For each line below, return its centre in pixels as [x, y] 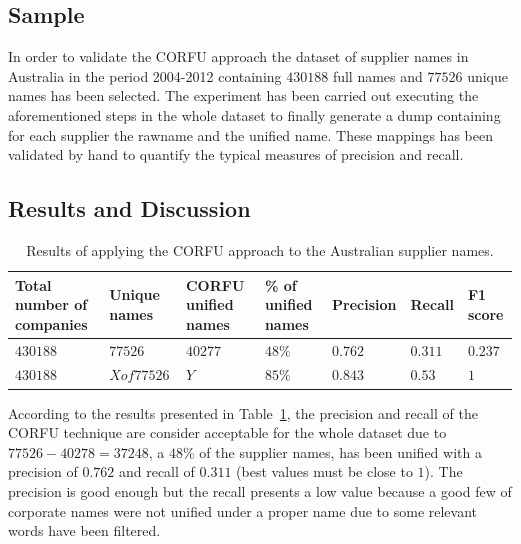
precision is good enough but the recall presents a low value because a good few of [260, 490]
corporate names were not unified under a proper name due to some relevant [243, 510]
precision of [43, 471]
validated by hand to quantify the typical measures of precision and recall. [236, 154]
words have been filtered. [84, 530]
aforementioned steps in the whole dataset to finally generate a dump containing [254, 114]
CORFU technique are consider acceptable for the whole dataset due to [227, 432]
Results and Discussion [129, 208]
